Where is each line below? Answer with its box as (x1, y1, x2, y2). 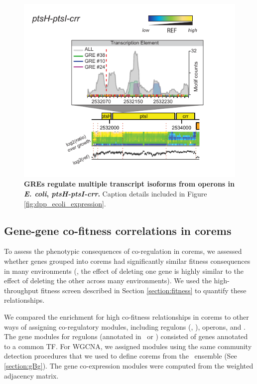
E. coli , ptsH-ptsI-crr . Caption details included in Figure (24, 189, 207, 199)
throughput (4, 285, 39, 295)
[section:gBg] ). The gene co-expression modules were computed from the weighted (4, 360, 254, 371)
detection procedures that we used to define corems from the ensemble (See (4, 351, 237, 361)
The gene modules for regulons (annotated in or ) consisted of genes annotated (4, 331, 248, 342)
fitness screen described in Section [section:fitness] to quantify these (40, 285, 247, 295)
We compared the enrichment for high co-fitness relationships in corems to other (4, 311, 249, 322)
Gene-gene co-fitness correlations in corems (4, 222, 232, 238)
